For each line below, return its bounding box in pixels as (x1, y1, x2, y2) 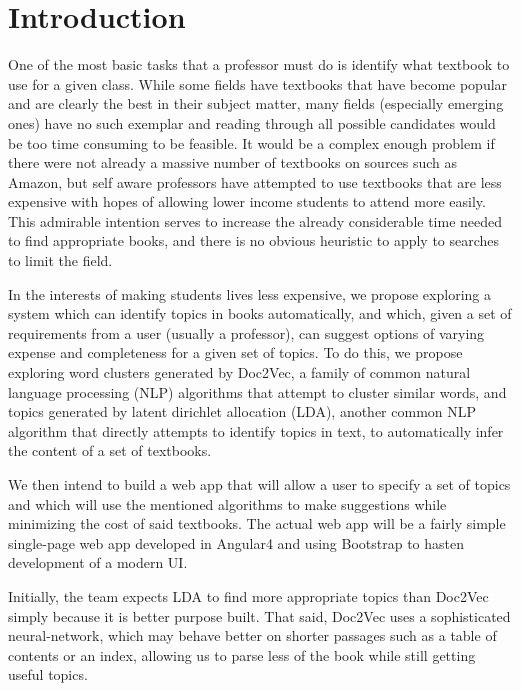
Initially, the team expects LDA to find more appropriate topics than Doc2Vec (8, 585, 489, 606)
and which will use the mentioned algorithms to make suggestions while (8, 493, 447, 514)
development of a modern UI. (8, 552, 188, 573)
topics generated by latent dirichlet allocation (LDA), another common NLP (8, 401, 477, 422)
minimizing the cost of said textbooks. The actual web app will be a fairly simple (8, 513, 506, 534)
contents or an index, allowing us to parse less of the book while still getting (8, 644, 476, 665)
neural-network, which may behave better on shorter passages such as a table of (8, 625, 497, 646)
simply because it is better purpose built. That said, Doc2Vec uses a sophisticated (8, 605, 511, 626)
